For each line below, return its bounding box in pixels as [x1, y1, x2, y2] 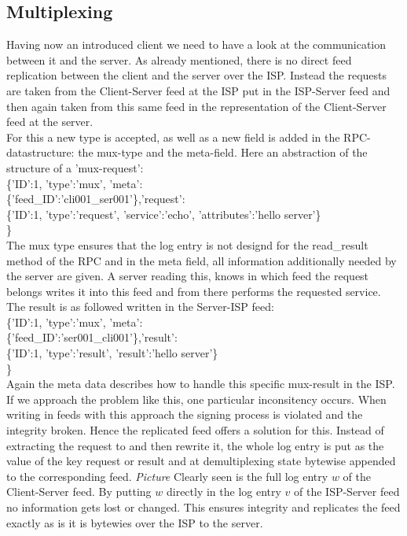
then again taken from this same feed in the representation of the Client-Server [6, 98, 387, 114]
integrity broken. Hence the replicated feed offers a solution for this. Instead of [6, 422, 384, 438]
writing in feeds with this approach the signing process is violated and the [6, 406, 363, 423]
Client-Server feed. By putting [6, 483, 152, 500]
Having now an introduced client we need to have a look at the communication [6, 36, 387, 53]
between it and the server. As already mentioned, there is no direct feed [6, 51, 352, 68]
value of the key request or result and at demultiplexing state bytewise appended [6, 453, 396, 469]
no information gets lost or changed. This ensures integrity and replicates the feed [6, 499, 401, 516]
